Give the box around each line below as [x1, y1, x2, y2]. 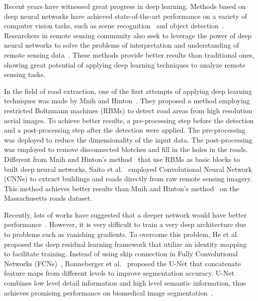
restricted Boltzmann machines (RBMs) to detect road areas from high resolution [4, 105, 253, 115]
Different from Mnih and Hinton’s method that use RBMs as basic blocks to [4, 153, 240, 164]
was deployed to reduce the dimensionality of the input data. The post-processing [4, 134, 253, 145]
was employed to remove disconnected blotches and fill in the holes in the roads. [4, 144, 248, 154]
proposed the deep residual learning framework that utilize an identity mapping [4, 238, 247, 249]
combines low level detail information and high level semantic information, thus [4, 278, 246, 288]
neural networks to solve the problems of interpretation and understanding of [4, 40, 239, 50]
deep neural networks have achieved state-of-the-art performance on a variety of [4, 10, 247, 21]
